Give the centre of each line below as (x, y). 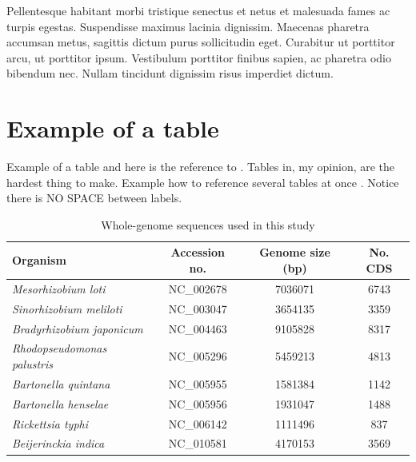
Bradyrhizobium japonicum (78, 328)
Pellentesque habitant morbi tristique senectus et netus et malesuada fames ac (198, 10)
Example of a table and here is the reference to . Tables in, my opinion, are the (201, 167)
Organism (39, 260)
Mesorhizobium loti (59, 288)
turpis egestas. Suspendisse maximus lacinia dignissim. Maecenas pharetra (188, 26)
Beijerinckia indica (58, 443)
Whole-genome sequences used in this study (208, 224)
